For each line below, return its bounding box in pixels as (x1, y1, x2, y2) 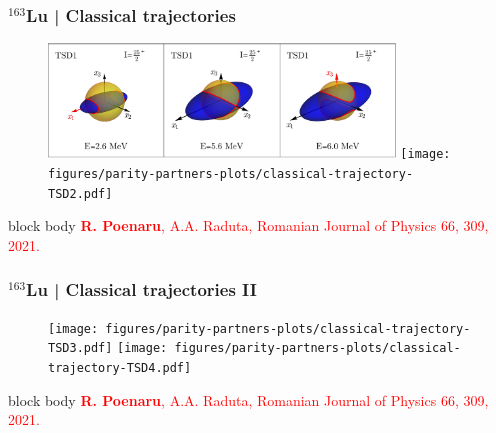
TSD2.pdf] (48, 186, 113, 201)
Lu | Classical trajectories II (26, 277, 257, 302)
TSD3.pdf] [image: (48, 341, 168, 356)
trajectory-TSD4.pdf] (48, 361, 192, 375)
